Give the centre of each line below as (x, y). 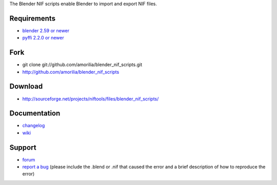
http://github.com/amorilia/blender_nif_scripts (71, 72)
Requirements (33, 18)
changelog (34, 126)
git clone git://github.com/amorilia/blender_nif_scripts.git (82, 65)
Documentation (35, 114)
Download (26, 86)
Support (23, 147)
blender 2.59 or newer (46, 30)
